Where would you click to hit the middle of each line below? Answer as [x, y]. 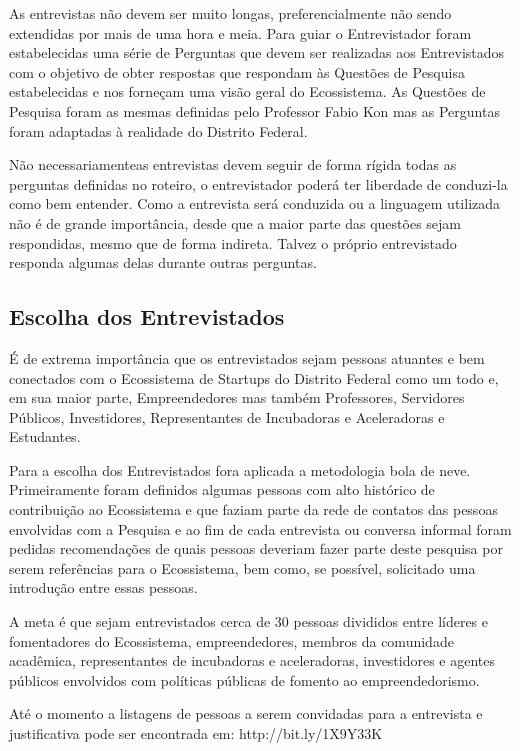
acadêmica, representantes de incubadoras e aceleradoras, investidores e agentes [252, 660]
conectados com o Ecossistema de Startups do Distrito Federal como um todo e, [254, 377]
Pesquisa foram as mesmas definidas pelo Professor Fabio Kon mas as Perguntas [254, 110]
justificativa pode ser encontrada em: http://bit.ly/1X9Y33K [196, 733]
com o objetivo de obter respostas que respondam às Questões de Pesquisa [237, 71]
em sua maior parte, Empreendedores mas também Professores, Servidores [237, 397]
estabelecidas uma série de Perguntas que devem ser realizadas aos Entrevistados [257, 52]
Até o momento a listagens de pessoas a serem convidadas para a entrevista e [246, 713]
